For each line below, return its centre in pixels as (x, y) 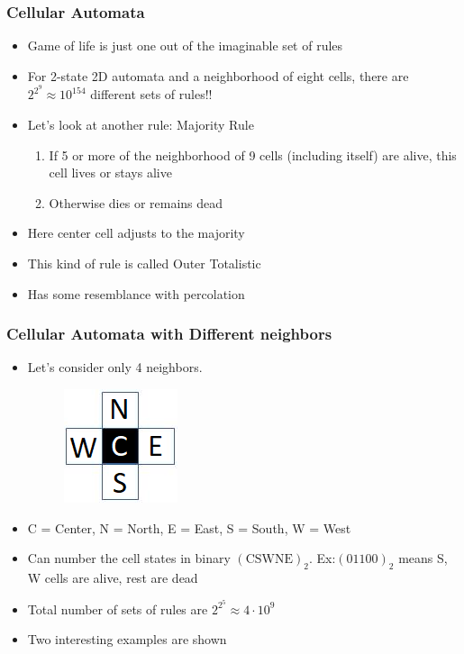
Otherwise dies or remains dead (136, 202)
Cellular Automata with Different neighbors (169, 334)
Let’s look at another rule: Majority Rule (141, 125)
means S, (423, 558)
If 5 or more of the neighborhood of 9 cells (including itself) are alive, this (253, 154)
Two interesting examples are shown (127, 639)
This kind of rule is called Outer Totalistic (144, 263)
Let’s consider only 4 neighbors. (115, 367)
